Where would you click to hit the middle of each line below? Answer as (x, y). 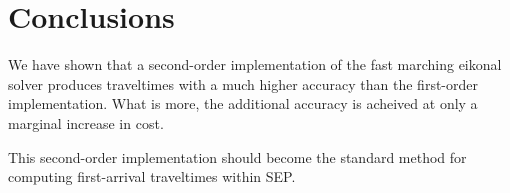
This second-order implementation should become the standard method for (237, 156)
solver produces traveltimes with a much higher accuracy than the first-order (243, 83)
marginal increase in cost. (86, 122)
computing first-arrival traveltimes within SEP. (152, 176)
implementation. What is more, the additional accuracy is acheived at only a (243, 103)
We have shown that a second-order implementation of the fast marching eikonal (255, 64)
